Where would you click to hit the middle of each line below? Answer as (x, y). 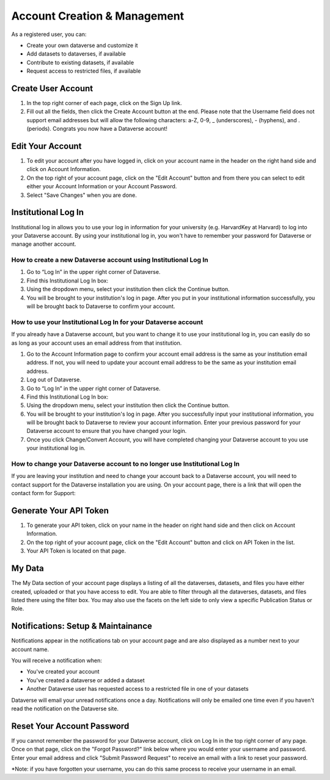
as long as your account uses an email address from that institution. (97, 343)
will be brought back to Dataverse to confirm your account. (101, 306)
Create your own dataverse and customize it (82, 45)
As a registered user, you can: (49, 34)
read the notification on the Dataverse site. (65, 708)
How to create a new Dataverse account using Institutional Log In (110, 260)
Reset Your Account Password (70, 726)
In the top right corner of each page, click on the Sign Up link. (104, 103)
